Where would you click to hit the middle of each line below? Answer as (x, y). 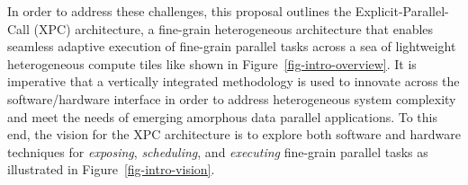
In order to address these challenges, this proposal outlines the (180, 11)
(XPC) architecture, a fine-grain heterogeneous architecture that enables (234, 28)
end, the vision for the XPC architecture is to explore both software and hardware (234, 134)
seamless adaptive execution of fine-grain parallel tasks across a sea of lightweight (232, 46)
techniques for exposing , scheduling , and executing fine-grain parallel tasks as (218, 151)
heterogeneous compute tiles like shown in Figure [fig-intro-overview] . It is (212, 63)
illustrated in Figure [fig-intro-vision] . (111, 169)
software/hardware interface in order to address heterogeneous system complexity (232, 98)
